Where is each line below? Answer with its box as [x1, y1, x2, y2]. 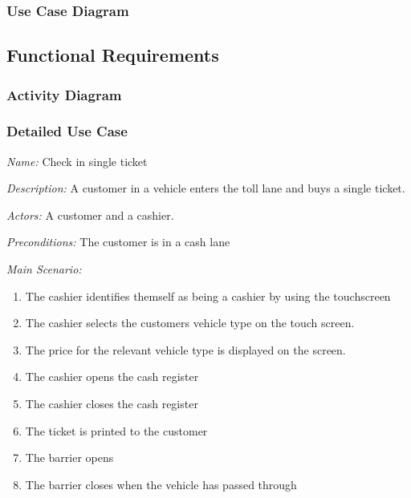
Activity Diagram [6, 84, 122, 104]
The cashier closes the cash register [25, 395, 198, 412]
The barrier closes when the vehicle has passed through [25, 476, 297, 492]
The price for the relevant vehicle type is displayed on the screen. [25, 341, 346, 358]
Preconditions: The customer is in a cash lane [6, 233, 230, 250]
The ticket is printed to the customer [25, 422, 208, 439]
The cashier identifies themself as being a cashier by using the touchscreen [25, 287, 391, 304]
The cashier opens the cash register [25, 368, 199, 385]
